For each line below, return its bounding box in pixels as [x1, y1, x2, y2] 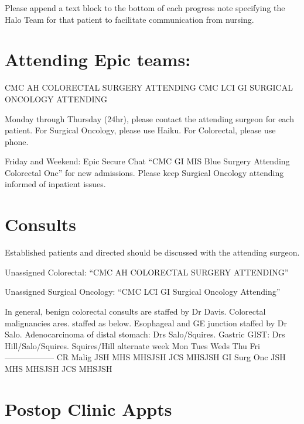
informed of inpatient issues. [5, 178, 106, 190]
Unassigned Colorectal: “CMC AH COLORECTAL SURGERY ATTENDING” [5, 266, 289, 278]
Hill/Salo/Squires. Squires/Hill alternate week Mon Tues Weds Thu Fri [5, 339, 260, 351]
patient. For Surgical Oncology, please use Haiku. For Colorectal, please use [5, 124, 276, 136]
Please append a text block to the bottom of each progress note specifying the [5, 2, 285, 13]
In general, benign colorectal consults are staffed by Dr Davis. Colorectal [5, 305, 266, 317]
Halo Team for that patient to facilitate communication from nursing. [5, 13, 254, 25]
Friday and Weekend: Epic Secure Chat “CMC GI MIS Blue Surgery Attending [5, 155, 290, 167]
